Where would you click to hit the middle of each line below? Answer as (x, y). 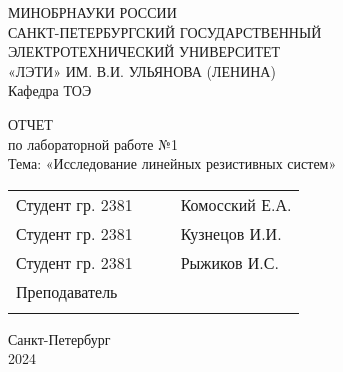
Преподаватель (67, 291)
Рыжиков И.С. (229, 262)
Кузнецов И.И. (231, 233)
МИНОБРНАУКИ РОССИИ (92, 12)
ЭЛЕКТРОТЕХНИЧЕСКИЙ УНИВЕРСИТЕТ (144, 51)
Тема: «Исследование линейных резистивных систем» (172, 163)
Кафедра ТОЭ (50, 90)
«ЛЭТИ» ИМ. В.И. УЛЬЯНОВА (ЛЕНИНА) (142, 70)
